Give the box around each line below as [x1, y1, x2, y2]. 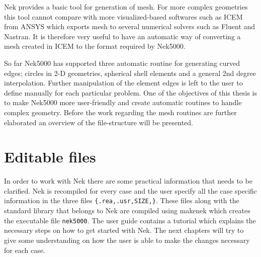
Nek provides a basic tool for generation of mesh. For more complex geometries [4, 2, 248, 12]
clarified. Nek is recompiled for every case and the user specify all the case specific [4, 185, 257, 196]
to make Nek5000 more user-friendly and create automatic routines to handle [4, 97, 242, 108]
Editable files [4, 146, 96, 167]
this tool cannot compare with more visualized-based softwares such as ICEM [4, 11, 243, 22]
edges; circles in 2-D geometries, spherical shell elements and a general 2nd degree [4, 67, 256, 78]
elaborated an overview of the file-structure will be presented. [4, 117, 194, 127]
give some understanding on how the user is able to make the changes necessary [4, 234, 250, 245]
